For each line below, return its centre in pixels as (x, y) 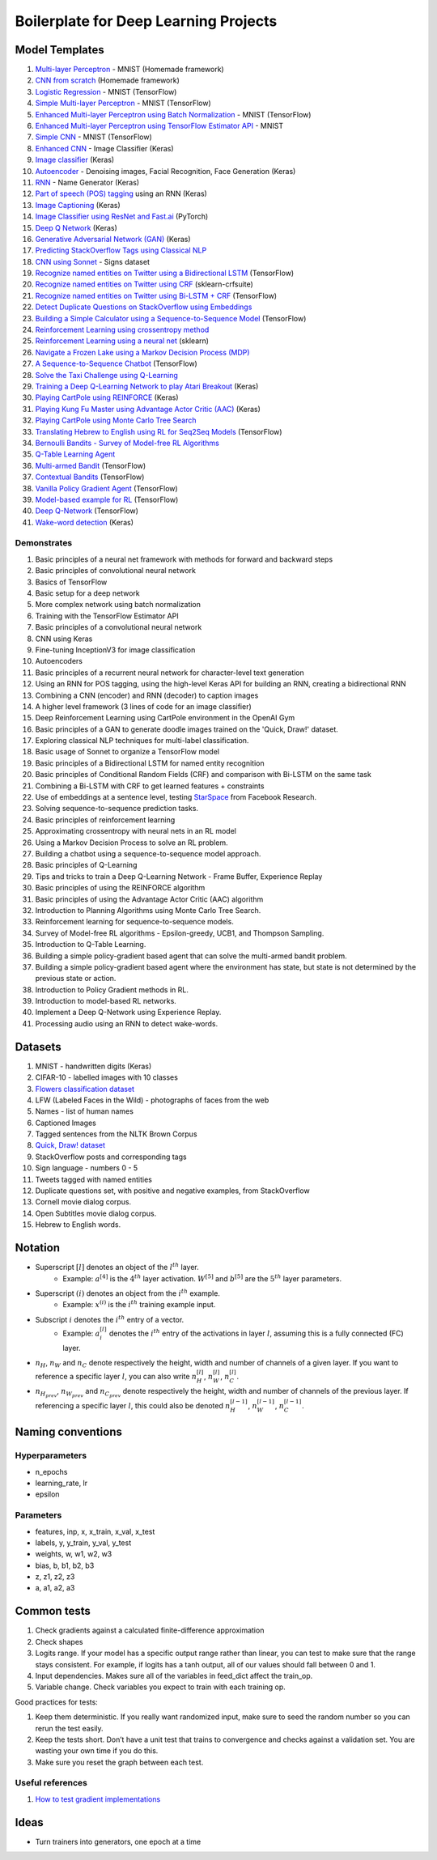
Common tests (53, 1611)
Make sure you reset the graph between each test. (119, 1762)
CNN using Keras (64, 639)
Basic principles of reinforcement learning (105, 820)
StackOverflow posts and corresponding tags (111, 1157)
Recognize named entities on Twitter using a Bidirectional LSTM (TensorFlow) (165, 273)
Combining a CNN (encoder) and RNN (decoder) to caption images (147, 695)
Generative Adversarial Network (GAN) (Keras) (113, 239)
